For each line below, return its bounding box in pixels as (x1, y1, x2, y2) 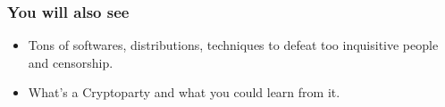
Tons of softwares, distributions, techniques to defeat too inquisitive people (28, 36, 439, 54)
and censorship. (28, 53, 113, 71)
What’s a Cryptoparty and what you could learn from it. (28, 83, 340, 102)
